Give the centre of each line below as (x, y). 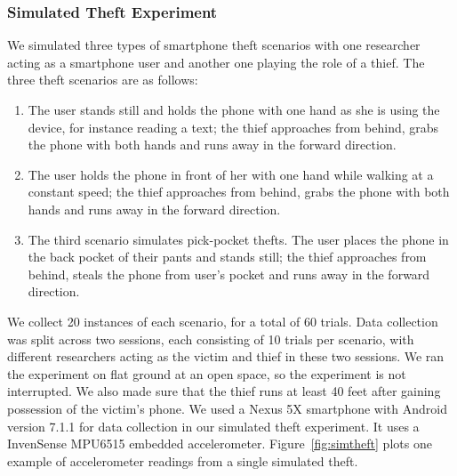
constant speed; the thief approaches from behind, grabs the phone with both (239, 192)
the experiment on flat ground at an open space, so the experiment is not (207, 373)
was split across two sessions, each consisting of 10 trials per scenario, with (211, 339)
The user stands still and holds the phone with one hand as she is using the (234, 109)
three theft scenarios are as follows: (103, 80)
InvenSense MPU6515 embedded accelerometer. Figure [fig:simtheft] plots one (220, 444)
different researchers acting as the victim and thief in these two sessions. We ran (226, 356)
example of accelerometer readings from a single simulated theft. (183, 460)
